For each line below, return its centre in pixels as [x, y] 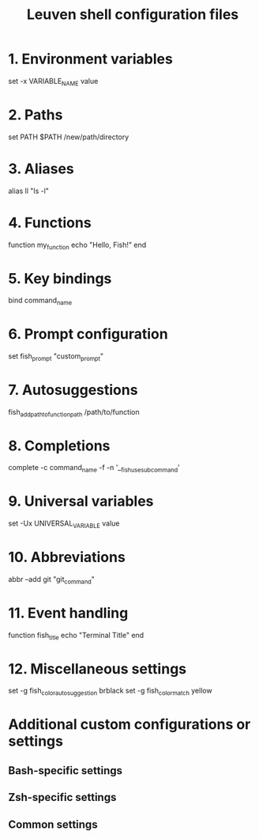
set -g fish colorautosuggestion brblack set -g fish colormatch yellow [110, 692]
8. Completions [59, 446]
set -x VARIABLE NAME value [53, 82]
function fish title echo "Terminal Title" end [76, 636]
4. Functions [50, 222]
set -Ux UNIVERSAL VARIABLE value [64, 524]
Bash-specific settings [66, 771]
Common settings [53, 824]
